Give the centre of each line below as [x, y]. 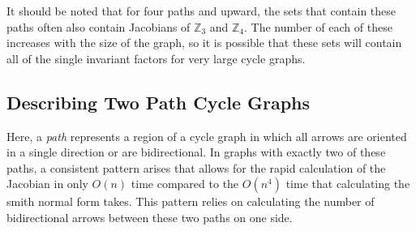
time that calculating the [348, 184]
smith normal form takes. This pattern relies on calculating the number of [191, 201]
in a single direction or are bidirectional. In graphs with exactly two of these [196, 152]
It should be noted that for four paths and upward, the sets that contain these [202, 11]
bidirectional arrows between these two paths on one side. [150, 217]
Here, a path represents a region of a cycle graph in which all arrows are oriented [207, 136]
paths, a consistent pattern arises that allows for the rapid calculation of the [196, 167]
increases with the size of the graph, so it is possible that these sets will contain [204, 43]
